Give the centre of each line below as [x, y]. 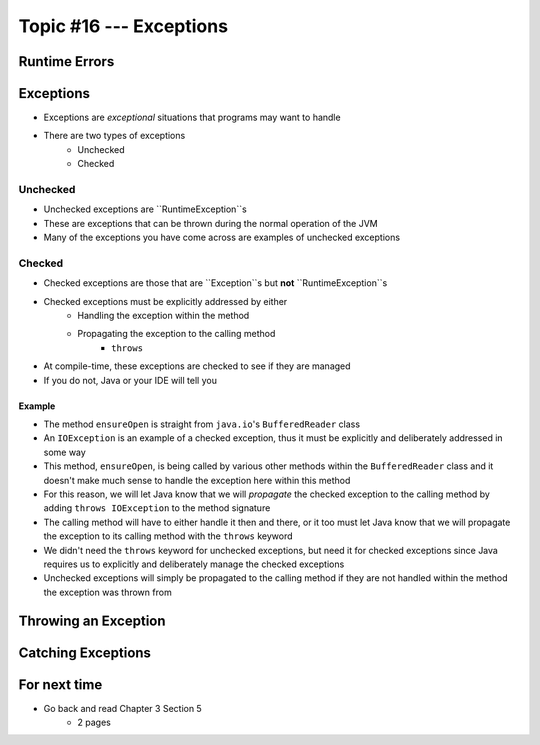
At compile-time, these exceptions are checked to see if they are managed [197, 366]
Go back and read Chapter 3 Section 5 [122, 708]
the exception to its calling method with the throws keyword [168, 536]
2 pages [94, 722]
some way [65, 452]
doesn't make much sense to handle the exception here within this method [197, 480]
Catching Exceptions [85, 652]
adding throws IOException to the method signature [157, 508]
